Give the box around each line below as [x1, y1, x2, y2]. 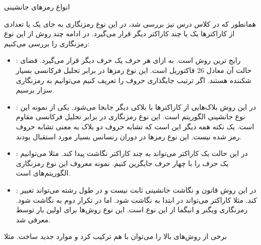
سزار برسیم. [16, 85, 54, 95]
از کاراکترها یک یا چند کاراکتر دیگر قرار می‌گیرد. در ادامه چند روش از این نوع [4, 28, 235, 39]
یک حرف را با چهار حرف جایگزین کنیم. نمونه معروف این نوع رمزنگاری [16, 157, 229, 168]
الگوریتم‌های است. [16, 168, 71, 178]
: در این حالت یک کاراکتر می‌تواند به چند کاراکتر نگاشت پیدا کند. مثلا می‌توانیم [16, 148, 248, 158]
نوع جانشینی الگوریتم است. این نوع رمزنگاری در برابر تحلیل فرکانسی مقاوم [16, 111, 245, 122]
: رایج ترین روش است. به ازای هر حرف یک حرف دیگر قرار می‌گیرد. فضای [16, 55, 241, 65]
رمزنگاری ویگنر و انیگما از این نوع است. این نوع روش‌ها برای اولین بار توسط [16, 204, 248, 215]
